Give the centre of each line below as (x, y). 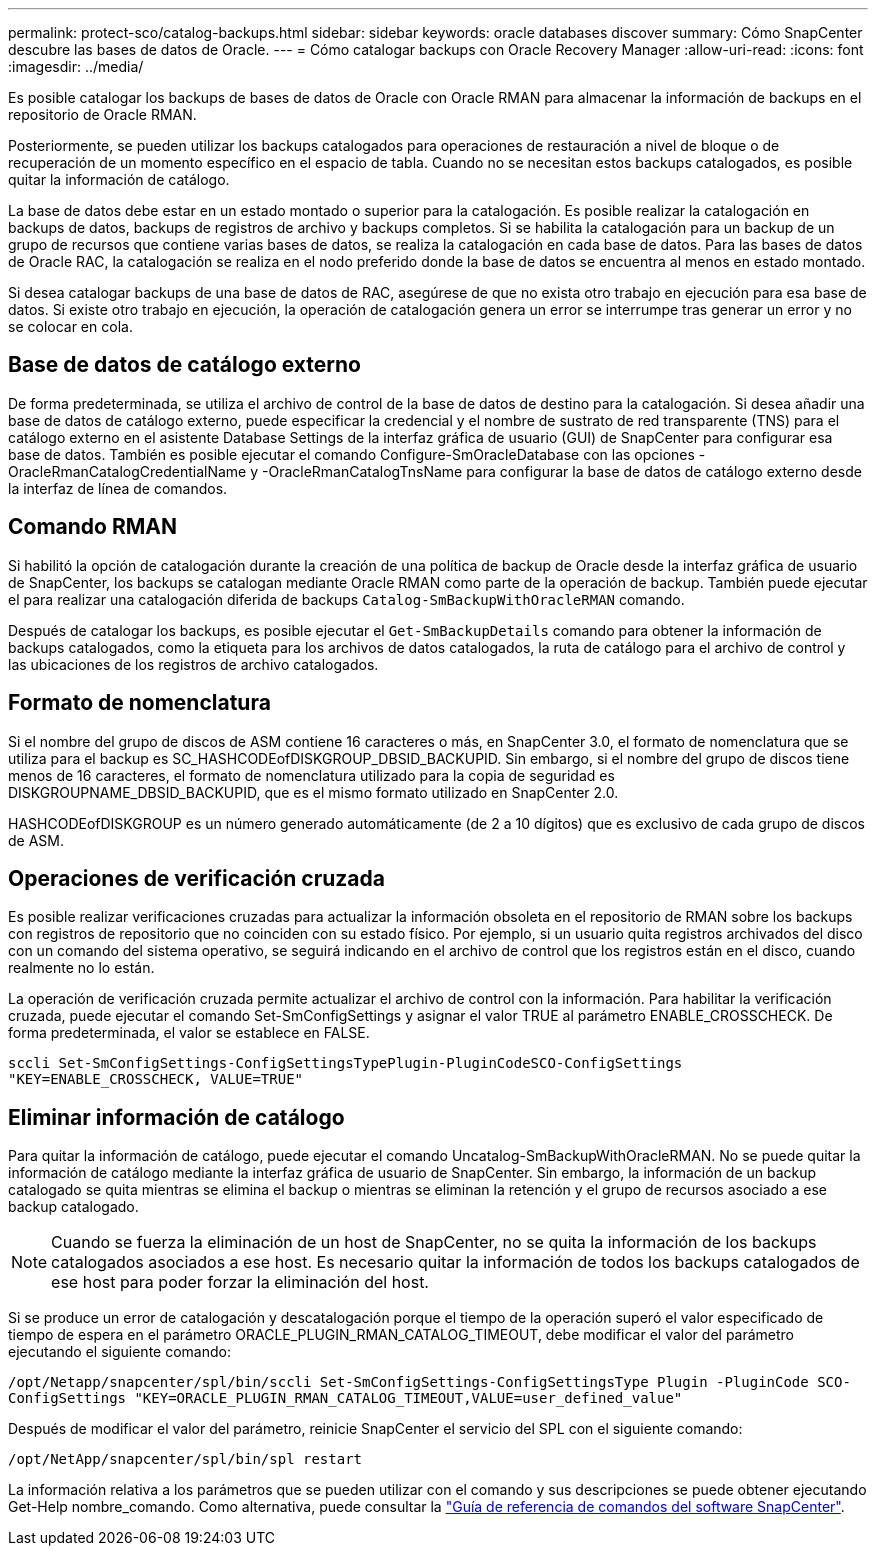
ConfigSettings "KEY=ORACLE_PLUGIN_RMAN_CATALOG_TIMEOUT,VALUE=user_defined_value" (345, 1398)
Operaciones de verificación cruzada (196, 878)
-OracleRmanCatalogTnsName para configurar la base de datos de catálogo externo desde (561, 471)
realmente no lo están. (81, 968)
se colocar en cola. (70, 326)
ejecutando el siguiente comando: (119, 1352)
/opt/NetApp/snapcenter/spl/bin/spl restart (185, 1459)
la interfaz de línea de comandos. (118, 488)
